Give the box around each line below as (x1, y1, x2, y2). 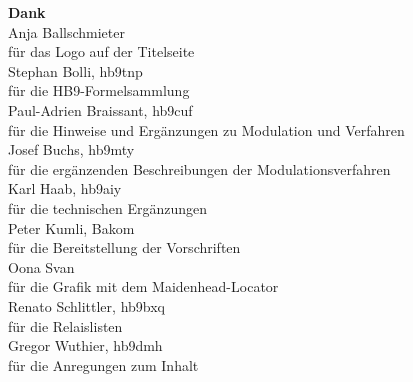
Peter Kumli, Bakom (8, 217, 135, 238)
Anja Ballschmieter (8, 21, 125, 42)
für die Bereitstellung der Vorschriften (8, 237, 241, 258)
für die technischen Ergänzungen (8, 197, 208, 218)
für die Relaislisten (8, 315, 123, 336)
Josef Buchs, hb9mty (8, 139, 135, 160)
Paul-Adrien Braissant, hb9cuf (8, 99, 193, 120)
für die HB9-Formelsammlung (8, 80, 190, 101)
